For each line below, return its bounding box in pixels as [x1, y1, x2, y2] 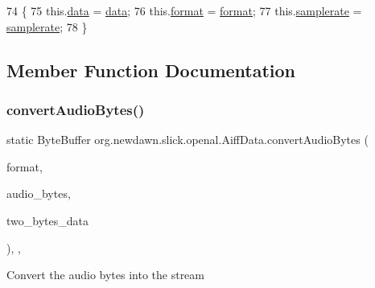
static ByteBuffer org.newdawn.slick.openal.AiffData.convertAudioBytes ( [6, 131, 369, 148]
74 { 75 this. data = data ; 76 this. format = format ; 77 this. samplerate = [6, 2, 362, 19]
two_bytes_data [6, 212, 89, 228]
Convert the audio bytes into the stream [6, 266, 204, 283]
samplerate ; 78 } [6, 18, 88, 35]
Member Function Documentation [6, 57, 296, 82]
